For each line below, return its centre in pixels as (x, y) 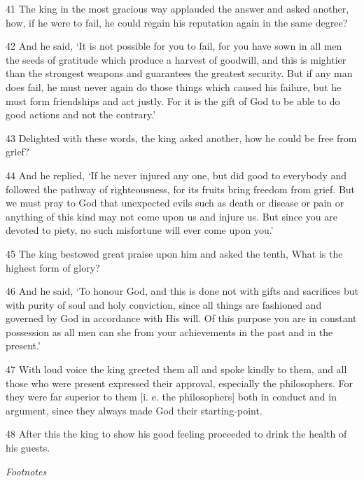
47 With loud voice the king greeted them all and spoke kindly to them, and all (176, 369)
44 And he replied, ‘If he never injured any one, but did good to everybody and (176, 175)
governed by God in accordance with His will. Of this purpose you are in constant (181, 318)
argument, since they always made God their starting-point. (134, 410)
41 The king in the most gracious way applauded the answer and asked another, (177, 8)
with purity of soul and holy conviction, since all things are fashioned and (164, 304)
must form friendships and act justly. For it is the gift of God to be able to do (173, 100)
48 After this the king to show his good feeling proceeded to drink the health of (176, 434)
